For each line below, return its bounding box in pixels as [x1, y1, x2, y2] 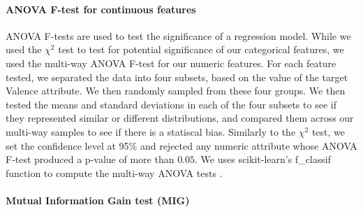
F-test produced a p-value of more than [6, 152, 175, 167]
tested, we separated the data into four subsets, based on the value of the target [6, 69, 348, 84]
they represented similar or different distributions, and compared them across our [6, 111, 354, 125]
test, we [311, 124, 346, 139]
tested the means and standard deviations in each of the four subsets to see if [6, 97, 336, 111]
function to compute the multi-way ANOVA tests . [6, 165, 223, 180]
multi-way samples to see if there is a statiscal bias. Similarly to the [6, 124, 296, 139]
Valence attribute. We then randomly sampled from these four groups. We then [6, 83, 346, 98]
